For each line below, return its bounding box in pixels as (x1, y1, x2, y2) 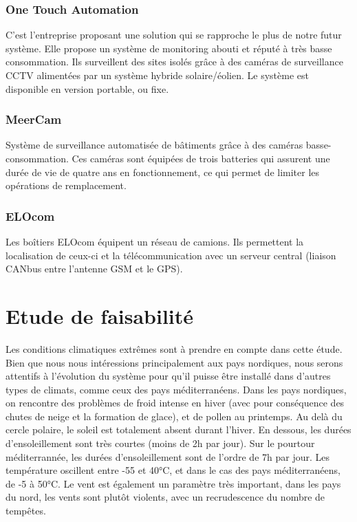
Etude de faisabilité (6, 301, 194, 329)
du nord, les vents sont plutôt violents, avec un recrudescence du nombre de (6, 490, 325, 504)
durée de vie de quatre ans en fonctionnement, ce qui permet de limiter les (6, 164, 320, 179)
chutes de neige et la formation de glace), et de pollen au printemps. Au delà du (6, 409, 343, 423)
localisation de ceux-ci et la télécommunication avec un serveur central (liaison (6, 248, 336, 262)
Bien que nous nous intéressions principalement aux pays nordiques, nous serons (6, 355, 343, 369)
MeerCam (6, 111, 62, 128)
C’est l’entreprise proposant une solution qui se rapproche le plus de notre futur (6, 28, 342, 42)
